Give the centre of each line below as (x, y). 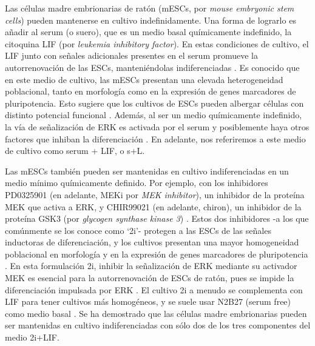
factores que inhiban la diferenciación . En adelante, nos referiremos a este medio (155, 138)
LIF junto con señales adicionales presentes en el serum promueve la (132, 55)
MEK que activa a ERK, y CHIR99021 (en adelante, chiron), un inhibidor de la (153, 206)
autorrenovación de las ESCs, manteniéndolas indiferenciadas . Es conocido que (152, 67)
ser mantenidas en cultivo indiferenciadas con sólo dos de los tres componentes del (158, 325)
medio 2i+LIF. (32, 337)
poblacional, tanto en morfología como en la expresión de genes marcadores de (151, 91)
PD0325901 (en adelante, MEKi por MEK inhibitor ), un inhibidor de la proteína (155, 194)
